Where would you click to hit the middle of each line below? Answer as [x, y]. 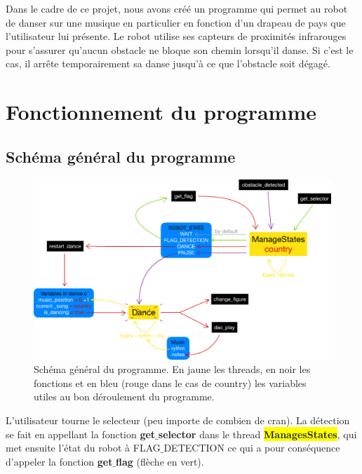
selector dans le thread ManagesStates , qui [257, 434]
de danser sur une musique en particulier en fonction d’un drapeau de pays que [176, 22]
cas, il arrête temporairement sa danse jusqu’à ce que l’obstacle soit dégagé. [168, 63]
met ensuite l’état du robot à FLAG [83, 448]
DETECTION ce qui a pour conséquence [252, 448]
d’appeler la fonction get [59, 461]
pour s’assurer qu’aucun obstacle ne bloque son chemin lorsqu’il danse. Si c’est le [180, 49]
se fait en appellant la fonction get [81, 434]
